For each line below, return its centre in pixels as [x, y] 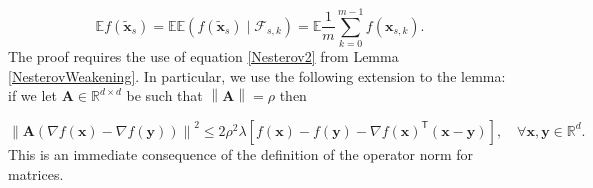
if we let [32, 95]
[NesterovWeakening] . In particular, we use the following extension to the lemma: [257, 75]
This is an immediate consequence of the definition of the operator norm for [241, 153]
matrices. [36, 173]
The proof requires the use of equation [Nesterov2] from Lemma [203, 56]
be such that [164, 95]
